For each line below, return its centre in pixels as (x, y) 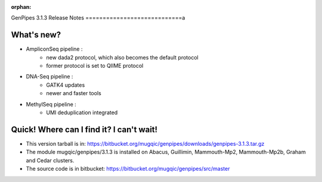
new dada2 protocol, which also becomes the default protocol (123, 57)
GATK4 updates (66, 85)
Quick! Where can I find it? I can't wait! (84, 129)
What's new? (36, 35)
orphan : (21, 7)
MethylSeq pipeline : (51, 104)
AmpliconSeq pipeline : (54, 49)
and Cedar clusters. (50, 160)
